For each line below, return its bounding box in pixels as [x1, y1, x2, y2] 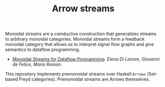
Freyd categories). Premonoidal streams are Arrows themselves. [19, 76, 150, 82]
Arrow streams [52, 3, 115, 14]
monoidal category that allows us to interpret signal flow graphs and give [5, 42, 154, 47]
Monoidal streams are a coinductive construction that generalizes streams [5, 31, 157, 37]
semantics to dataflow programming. [5, 46, 80, 52]
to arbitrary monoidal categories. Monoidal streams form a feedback [5, 36, 145, 42]
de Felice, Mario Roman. [12, 61, 62, 67]
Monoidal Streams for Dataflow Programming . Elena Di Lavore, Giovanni [12, 56, 160, 62]
